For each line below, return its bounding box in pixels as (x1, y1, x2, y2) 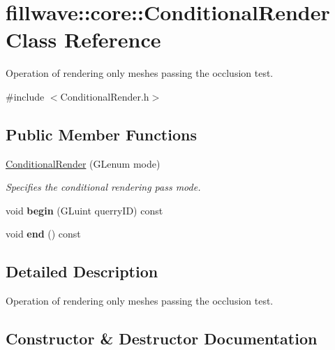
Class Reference (6, 25, 161, 54)
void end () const (6, 226, 81, 241)
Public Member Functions (6, 123, 197, 145)
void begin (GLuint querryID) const (6, 203, 163, 217)
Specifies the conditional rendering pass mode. (6, 180, 201, 194)
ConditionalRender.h (60, 89, 149, 103)
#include (6, 89, 45, 103)
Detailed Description (6, 261, 158, 282)
